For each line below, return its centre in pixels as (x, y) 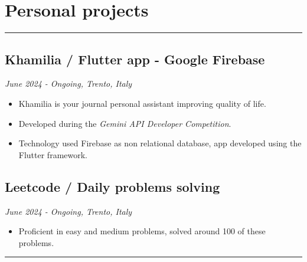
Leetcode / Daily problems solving (112, 186)
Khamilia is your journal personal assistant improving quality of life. (142, 103)
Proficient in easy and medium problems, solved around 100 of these (142, 231)
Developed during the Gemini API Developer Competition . (125, 123)
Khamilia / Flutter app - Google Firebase (135, 59)
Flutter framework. (53, 154)
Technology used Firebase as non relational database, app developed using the (160, 143)
